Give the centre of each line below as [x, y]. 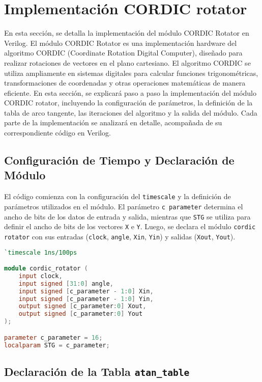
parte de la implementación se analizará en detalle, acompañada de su [113, 122]
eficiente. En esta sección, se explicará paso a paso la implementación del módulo [130, 92]
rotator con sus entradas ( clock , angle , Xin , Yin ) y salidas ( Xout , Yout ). [120, 236]
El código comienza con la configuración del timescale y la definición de [118, 196]
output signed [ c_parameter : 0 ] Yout [81, 314]
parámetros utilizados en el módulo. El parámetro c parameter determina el [124, 206]
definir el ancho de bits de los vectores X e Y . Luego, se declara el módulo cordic [130, 226]
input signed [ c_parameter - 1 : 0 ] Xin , [86, 291]
